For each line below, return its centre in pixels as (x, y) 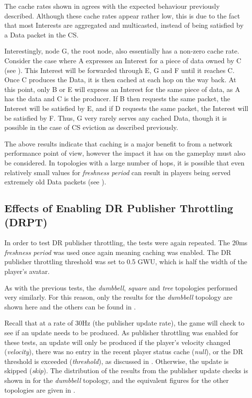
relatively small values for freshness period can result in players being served (118, 172)
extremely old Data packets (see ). (55, 182)
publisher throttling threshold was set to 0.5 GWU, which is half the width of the (126, 262)
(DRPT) (26, 222)
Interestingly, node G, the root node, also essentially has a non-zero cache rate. (122, 51)
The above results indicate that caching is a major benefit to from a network (118, 143)
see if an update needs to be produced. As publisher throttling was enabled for (121, 333)
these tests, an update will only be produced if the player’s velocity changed (118, 342)
